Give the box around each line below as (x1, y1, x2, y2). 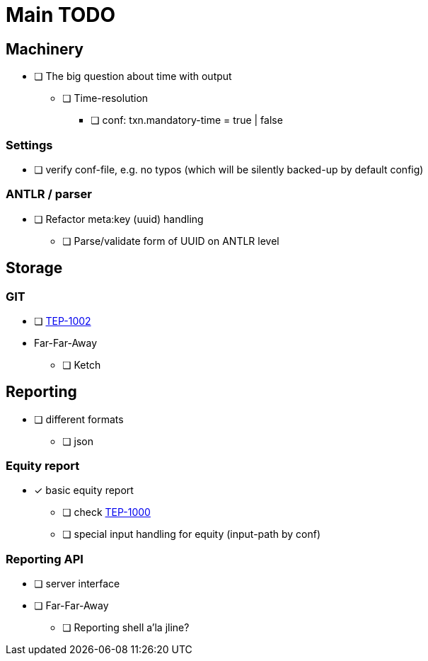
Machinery (6, 40, 83, 58)
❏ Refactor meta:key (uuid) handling (34, 212, 204, 225)
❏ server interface (34, 577, 120, 590)
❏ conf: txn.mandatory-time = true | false (91, 114, 283, 127)
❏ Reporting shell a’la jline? (62, 621, 190, 634)
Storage (6, 259, 63, 277)
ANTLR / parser (6, 187, 92, 202)
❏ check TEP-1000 (62, 506, 151, 519)
